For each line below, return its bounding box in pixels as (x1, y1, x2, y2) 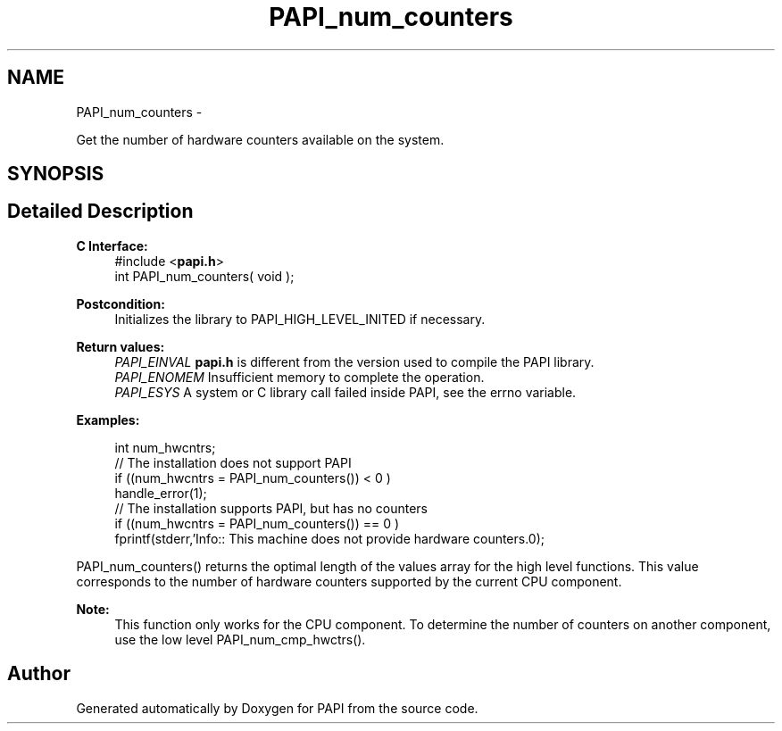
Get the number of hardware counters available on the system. (76, 131, 445, 147)
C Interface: (76, 237, 148, 253)
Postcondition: (76, 295, 165, 312)
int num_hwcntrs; (114, 439, 216, 455)
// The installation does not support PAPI (114, 454, 352, 470)
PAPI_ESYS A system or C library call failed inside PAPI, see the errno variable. (114, 384, 577, 400)
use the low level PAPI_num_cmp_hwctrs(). (114, 631, 366, 647)
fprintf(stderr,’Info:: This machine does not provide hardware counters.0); (114, 530, 545, 546)
